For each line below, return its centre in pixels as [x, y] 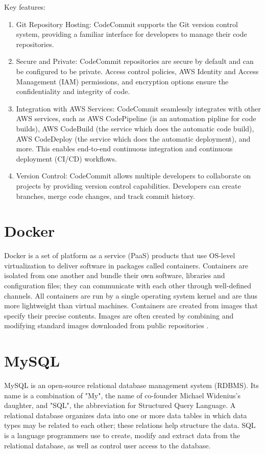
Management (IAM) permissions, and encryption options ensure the [122, 81]
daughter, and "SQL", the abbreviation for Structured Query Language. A [120, 405]
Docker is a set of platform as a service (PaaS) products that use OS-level [120, 255]
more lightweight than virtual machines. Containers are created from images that [131, 305]
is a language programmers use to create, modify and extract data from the [122, 435]
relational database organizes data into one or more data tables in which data [126, 415]
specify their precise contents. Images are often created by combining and [119, 315]
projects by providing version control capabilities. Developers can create [128, 185]
